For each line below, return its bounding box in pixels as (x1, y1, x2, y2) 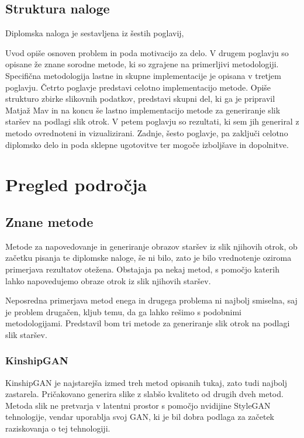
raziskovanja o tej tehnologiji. (5, 422, 110, 434)
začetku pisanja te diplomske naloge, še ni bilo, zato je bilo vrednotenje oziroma (5, 251, 292, 264)
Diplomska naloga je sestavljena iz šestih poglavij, (5, 27, 184, 39)
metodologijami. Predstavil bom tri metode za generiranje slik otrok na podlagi (5, 317, 290, 329)
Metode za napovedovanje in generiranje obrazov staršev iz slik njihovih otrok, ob (5, 240, 298, 252)
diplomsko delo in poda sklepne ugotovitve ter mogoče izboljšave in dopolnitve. (5, 138, 289, 150)
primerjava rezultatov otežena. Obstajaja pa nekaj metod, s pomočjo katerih (5, 263, 279, 275)
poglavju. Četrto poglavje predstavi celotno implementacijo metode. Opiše (5, 81, 271, 93)
